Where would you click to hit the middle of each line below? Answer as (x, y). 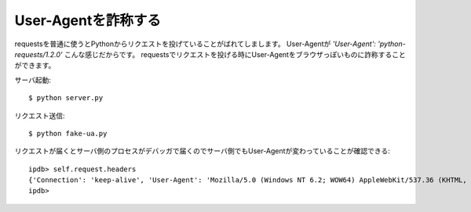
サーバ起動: (33, 80)
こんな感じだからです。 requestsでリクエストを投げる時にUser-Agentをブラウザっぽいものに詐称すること (235, 54)
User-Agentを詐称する (88, 20)
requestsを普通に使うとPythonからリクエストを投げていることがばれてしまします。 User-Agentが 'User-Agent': (195, 44)
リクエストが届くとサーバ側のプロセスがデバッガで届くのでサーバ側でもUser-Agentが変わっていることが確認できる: (202, 151)
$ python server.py (66, 98)
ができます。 (35, 66)
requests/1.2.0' (38, 54)
